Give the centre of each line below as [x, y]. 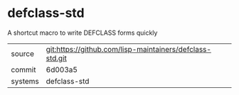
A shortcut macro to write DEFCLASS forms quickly [83, 33]
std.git [57, 58]
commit [23, 69]
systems [25, 81]
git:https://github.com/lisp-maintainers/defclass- [129, 49]
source [22, 53]
